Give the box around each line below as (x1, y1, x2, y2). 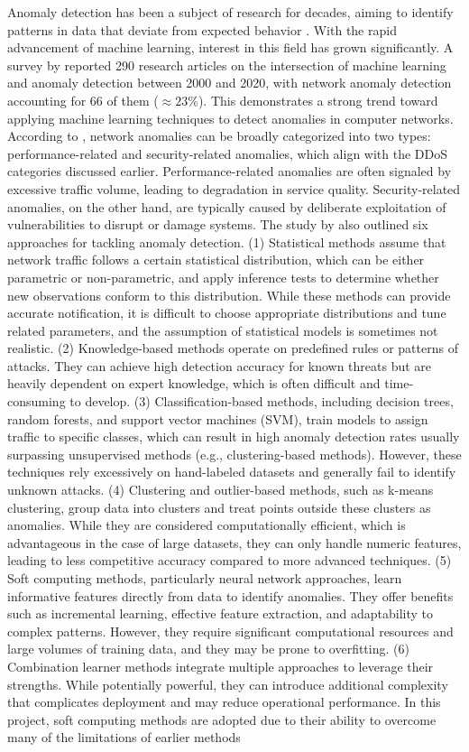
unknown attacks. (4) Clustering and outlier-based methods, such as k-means (7, 480, 434, 499)
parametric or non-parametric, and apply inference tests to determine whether (7, 267, 439, 286)
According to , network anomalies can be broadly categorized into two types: (7, 126, 431, 145)
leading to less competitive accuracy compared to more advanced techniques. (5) (7, 551, 452, 570)
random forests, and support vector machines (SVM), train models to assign (7, 409, 428, 428)
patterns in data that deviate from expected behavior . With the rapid (7, 20, 397, 39)
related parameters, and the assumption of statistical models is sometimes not (7, 320, 438, 339)
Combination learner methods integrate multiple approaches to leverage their (7, 656, 434, 675)
